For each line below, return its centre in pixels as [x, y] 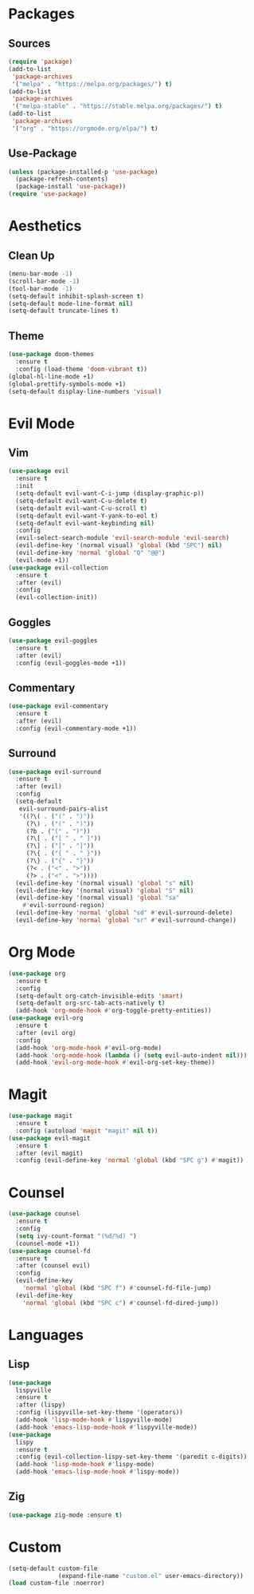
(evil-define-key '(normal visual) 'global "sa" [98, 898]
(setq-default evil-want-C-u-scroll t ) [82, 508]
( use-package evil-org [46, 1018]
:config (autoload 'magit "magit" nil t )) [87, 1131]
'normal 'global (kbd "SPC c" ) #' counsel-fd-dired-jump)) [121, 1303]
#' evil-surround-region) [64, 906]
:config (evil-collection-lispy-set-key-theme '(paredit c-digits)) [131, 1457]
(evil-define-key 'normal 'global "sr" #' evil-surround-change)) [126, 920]
